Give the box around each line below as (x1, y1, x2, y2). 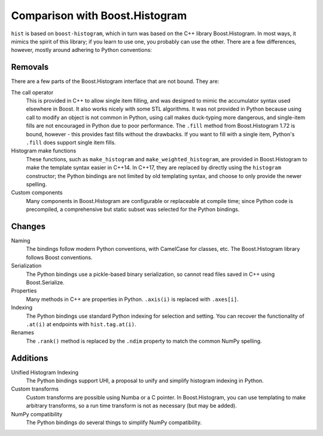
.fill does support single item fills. (26, 139, 116, 146)
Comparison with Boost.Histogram (11, 9, 187, 22)
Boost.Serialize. (26, 278, 65, 286)
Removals (11, 62, 49, 72)
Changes (11, 221, 46, 231)
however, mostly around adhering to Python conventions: (11, 47, 153, 54)
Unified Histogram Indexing (11, 369, 79, 376)
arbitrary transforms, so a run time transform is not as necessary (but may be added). (26, 402, 237, 409)
